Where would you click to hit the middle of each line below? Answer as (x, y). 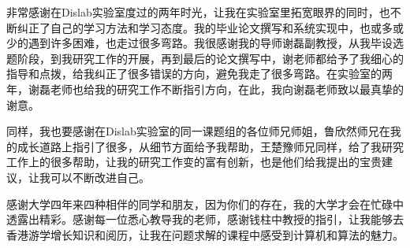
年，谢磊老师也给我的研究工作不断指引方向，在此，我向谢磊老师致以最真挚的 (205, 89)
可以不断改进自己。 (100, 177)
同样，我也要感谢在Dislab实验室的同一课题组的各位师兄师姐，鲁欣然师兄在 (198, 131)
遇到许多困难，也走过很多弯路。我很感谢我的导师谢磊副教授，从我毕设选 (216, 43)
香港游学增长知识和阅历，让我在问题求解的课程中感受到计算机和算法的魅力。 (205, 234)
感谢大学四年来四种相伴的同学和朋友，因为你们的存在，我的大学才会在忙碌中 (205, 204)
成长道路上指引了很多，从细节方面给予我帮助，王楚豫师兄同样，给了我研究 (210, 146)
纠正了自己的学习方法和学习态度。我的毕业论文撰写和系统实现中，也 (194, 27)
